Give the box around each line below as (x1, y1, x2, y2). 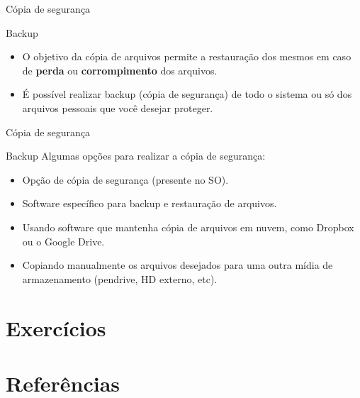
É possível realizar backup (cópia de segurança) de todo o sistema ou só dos (22, 87, 352, 101)
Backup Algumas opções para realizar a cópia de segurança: (6, 148, 266, 163)
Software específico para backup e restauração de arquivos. (22, 196, 277, 211)
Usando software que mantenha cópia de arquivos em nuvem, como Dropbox (22, 219, 354, 234)
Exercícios (6, 313, 106, 342)
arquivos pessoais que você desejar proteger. (22, 100, 213, 115)
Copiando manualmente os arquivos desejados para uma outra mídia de (22, 258, 333, 272)
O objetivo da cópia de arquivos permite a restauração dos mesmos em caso (22, 49, 351, 64)
